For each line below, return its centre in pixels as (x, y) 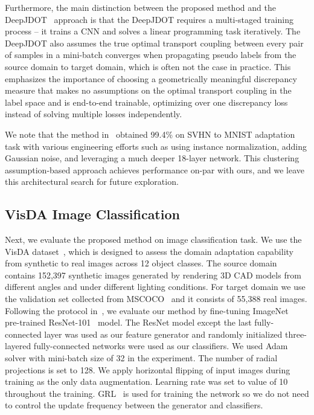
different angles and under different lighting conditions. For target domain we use (155, 287)
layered (18, 346)
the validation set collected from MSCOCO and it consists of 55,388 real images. (156, 299)
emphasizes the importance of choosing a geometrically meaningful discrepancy (151, 78)
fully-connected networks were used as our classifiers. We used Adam (161, 346)
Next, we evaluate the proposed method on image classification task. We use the (153, 240)
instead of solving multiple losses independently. (94, 114)
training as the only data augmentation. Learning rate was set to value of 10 (146, 381)
